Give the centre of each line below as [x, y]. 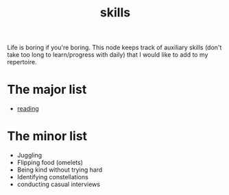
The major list [47, 90]
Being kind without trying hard [60, 170]
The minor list [47, 136]
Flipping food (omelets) [50, 163]
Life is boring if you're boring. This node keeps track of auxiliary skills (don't [114, 48]
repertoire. [22, 62]
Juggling [29, 155]
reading [28, 109]
